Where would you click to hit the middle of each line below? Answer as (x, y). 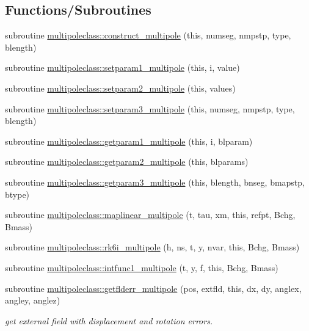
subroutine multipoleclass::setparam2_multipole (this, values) (120, 88)
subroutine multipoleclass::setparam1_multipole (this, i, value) (122, 67)
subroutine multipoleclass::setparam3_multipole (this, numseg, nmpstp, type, (150, 108)
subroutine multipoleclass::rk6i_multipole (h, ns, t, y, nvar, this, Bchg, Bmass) (152, 247)
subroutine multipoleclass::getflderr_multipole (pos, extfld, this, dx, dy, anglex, (153, 288)
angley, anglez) (33, 300)
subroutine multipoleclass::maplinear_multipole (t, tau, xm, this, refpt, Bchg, (150, 215)
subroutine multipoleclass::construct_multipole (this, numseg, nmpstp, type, (148, 35)
